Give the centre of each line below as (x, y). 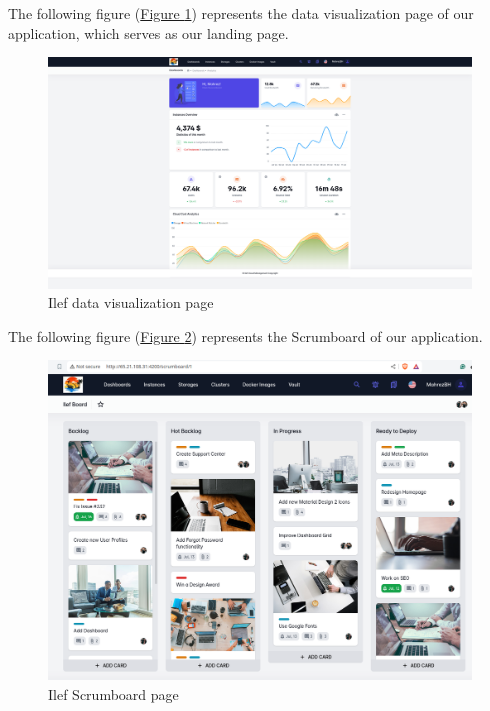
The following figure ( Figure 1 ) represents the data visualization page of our (241, 13)
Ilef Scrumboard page (113, 694)
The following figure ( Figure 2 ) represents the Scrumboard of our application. (245, 335)
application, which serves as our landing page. (148, 32)
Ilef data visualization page (131, 302)
